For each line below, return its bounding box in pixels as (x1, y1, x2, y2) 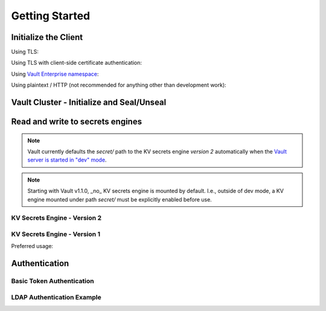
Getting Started (11, 9, 91, 22)
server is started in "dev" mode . (27, 156, 107, 163)
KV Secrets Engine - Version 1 (11, 230, 101, 238)
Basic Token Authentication (11, 277, 94, 286)
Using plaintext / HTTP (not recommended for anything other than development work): (11, 82, 226, 89)
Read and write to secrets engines (11, 117, 142, 127)
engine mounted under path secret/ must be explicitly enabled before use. (27, 195, 213, 203)
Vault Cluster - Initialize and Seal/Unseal (11, 97, 167, 108)
